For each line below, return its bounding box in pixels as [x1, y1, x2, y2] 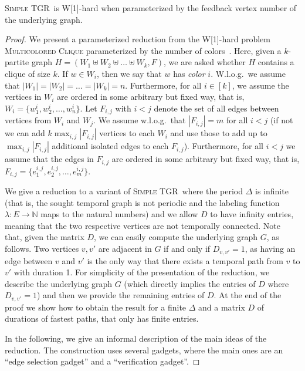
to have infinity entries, [210, 208, 294, 220]
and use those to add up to [170, 127, 267, 139]
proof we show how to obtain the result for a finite [5, 301, 187, 313]
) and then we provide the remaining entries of [37, 289, 205, 301]
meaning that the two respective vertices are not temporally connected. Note [5, 219, 281, 231]
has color [173, 67, 205, 79]
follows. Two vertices [5, 242, 79, 255]
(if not [270, 114, 293, 126]
